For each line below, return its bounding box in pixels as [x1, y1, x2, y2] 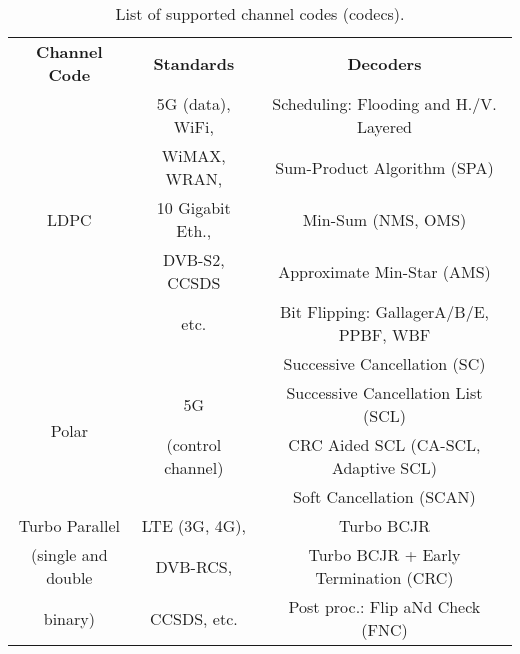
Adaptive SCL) [331, 456, 438, 479]
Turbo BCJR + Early [308, 543, 461, 566]
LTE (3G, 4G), [141, 514, 246, 537]
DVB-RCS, [155, 554, 233, 578]
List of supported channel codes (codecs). [115, 2, 405, 25]
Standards [153, 51, 235, 75]
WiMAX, [161, 144, 226, 167]
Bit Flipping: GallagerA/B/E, [279, 300, 490, 323]
